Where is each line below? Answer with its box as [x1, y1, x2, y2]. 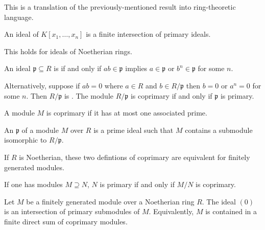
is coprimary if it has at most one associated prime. [46, 107, 207, 118]
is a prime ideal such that [93, 124, 174, 135]
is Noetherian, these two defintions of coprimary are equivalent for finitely [19, 151, 250, 162]
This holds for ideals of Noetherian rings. [4, 45, 132, 56]
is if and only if [54, 63, 102, 74]
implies [125, 63, 148, 74]
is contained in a [205, 206, 257, 217]
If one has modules [4, 179, 63, 190]
